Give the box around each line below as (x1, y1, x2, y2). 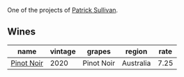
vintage (49, 46, 76, 56)
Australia (121, 58, 151, 68)
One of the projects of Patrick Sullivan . (7, 6, 118, 14)
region (125, 46, 148, 56)
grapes (86, 46, 112, 56)
